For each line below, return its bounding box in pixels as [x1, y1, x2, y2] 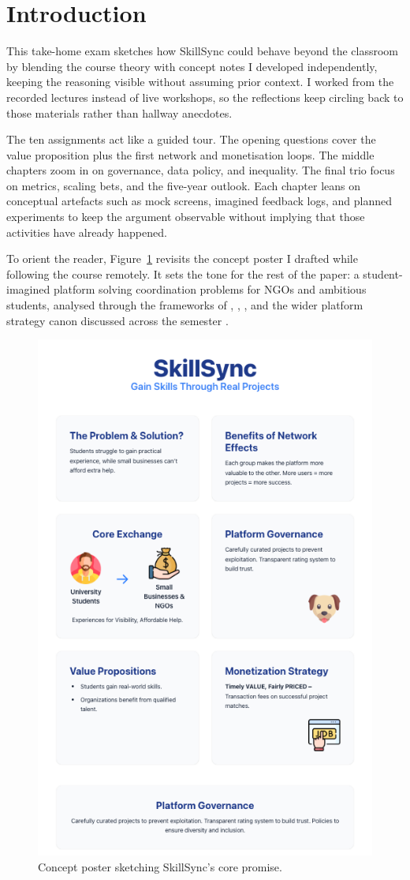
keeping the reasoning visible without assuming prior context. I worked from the [6, 73, 394, 90]
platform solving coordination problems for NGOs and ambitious [53, 281, 367, 298]
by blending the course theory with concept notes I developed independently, [6, 58, 378, 74]
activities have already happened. [6, 223, 167, 240]
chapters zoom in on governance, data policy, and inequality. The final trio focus [6, 162, 395, 178]
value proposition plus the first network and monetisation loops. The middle [6, 146, 375, 163]
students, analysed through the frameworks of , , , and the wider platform [6, 297, 363, 313]
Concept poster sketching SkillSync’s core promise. [38, 858, 282, 874]
